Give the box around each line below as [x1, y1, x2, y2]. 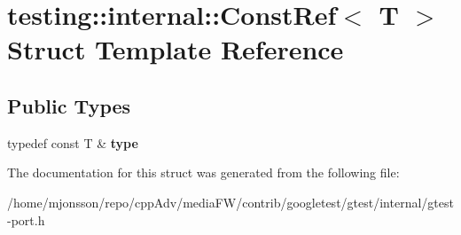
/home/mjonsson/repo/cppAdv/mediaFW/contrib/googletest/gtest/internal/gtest [7, 192, 454, 211]
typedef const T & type [7, 133, 138, 152]
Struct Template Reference [7, 31, 344, 67]
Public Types [7, 91, 131, 119]
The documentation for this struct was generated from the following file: [7, 163, 400, 182]
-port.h [7, 210, 45, 229]
